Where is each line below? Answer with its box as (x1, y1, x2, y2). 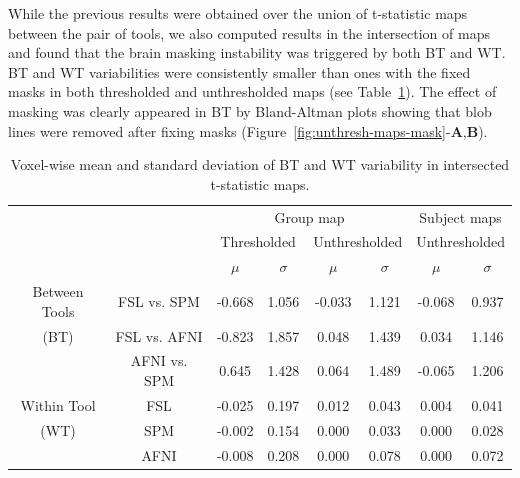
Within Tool (20, 394, 96, 415)
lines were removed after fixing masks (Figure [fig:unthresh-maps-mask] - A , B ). (8, 120, 488, 141)
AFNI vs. (130, 350, 188, 371)
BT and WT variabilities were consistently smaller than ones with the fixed (8, 61, 471, 82)
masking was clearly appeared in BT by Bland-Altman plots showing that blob (8, 100, 492, 121)
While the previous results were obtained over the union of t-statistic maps (8, 3, 468, 23)
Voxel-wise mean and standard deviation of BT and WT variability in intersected (10, 154, 510, 175)
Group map (274, 206, 345, 227)
